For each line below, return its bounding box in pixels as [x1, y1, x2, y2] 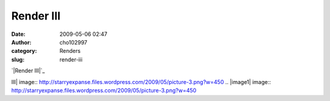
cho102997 [59, 38, 88, 46]
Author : [11, 38, 32, 46]
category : [11, 47, 37, 55]
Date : [11, 30, 26, 38]
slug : [11, 55, 24, 63]
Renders [59, 47, 81, 55]
